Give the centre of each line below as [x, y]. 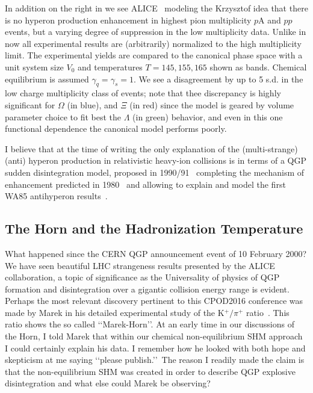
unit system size [34, 67]
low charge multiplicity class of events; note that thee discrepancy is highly [143, 93]
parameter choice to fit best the [63, 116]
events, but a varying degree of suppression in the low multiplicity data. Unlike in [156, 32]
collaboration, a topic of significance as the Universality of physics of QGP [142, 277]
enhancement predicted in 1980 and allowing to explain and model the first [145, 184]
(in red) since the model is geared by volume [212, 104]
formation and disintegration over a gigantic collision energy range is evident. [147, 289]
